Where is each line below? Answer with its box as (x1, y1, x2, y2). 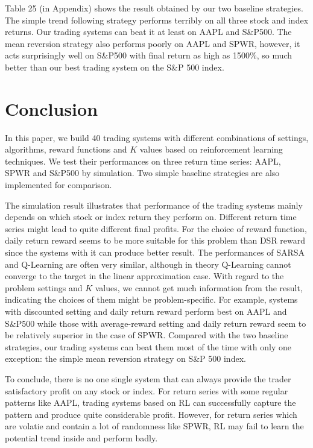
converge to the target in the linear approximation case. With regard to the (5, 270, 284, 282)
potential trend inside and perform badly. (5, 431, 158, 444)
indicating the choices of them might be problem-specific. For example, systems (5, 293, 298, 306)
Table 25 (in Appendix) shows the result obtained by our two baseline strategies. (5, 2, 303, 14)
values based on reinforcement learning (139, 143, 283, 156)
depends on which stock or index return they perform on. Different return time (5, 210, 297, 223)
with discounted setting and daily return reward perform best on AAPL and (5, 305, 287, 317)
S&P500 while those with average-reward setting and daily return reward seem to (5, 317, 306, 329)
